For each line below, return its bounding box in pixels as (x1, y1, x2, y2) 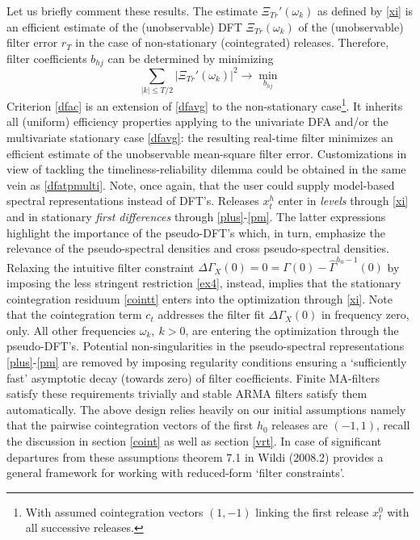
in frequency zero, (321, 306, 409, 323)
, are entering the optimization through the (185, 321, 399, 338)
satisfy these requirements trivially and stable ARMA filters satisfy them (6, 385, 367, 402)
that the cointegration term (6, 306, 142, 323)
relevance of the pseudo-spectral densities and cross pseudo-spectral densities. (6, 240, 389, 257)
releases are (271, 417, 328, 433)
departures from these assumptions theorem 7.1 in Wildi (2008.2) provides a (6, 448, 384, 465)
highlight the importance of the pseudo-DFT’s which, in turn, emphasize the (6, 224, 385, 241)
